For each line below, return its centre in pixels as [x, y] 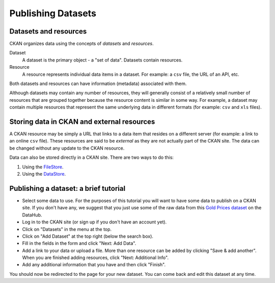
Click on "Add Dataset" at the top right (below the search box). [88, 236]
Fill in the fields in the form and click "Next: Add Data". [79, 243]
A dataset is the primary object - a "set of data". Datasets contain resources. [102, 60]
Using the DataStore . [44, 174]
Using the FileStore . [43, 167]
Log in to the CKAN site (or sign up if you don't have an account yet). [94, 222]
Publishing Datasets [53, 13]
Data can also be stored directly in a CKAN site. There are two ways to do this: [92, 157]
